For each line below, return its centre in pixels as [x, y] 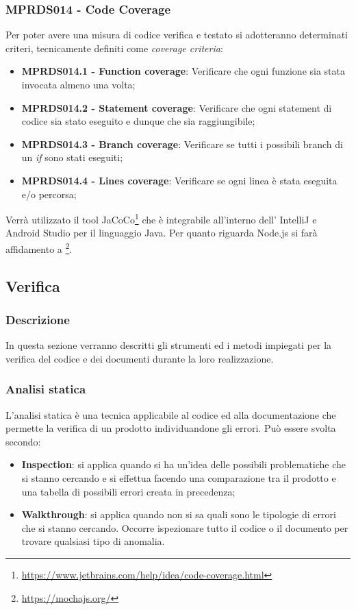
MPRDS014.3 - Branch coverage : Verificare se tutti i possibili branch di [182, 144]
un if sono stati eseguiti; [72, 157]
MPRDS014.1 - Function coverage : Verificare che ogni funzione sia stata [183, 71]
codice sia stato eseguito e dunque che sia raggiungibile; [138, 121]
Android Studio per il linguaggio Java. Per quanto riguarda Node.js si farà [162, 233]
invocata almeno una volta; [78, 84]
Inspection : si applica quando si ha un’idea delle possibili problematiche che [184, 464]
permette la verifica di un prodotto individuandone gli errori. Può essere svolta [171, 428]
